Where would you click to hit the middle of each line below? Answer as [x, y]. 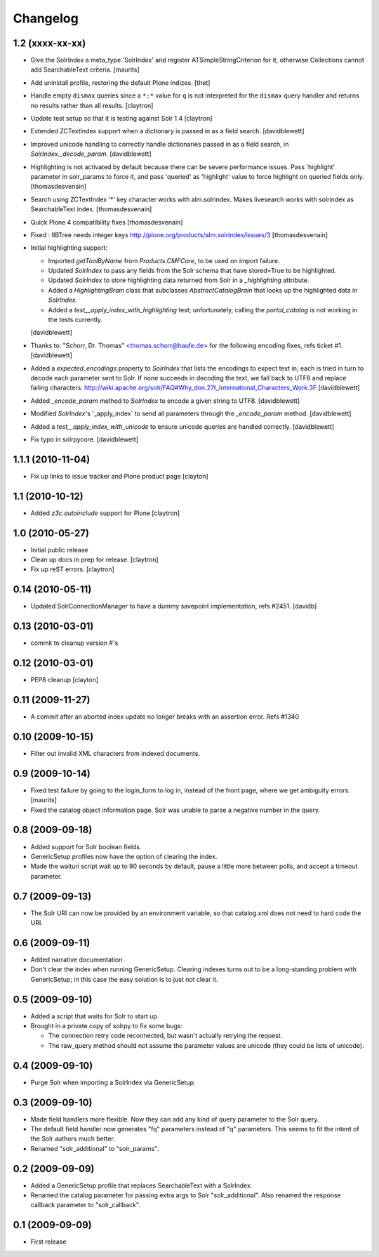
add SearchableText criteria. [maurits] [85, 69]
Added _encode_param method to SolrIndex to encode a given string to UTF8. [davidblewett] [165, 401]
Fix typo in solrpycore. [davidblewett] [85, 439]
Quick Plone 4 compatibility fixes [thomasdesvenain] [107, 222]
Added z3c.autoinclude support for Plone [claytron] [105, 513]
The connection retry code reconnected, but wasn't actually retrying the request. [165, 1036]
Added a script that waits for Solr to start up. [95, 1016]
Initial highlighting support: [69, 248]
